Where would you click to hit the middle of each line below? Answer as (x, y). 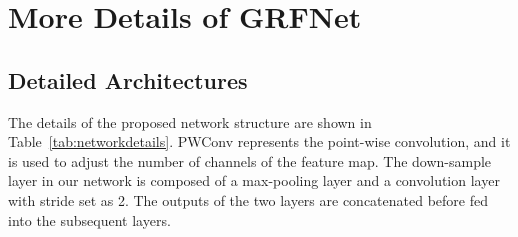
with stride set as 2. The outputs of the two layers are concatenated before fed (248, 199)
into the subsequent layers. (89, 219)
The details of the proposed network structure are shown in (190, 121)
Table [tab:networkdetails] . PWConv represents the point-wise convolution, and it (259, 141)
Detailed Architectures (128, 79)
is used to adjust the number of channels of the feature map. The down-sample (250, 160)
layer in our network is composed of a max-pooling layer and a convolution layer (254, 180)
